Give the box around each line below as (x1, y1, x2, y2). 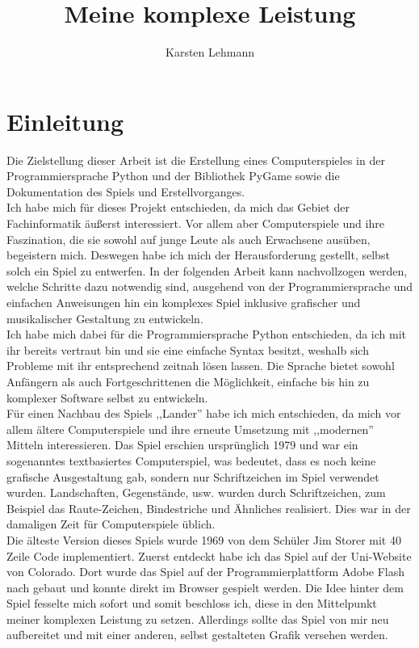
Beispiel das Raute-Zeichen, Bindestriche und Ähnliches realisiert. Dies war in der (6, 499, 411, 516)
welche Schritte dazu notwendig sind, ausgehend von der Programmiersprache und (6, 278, 413, 295)
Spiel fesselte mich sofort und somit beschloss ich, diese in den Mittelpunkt (6, 595, 377, 612)
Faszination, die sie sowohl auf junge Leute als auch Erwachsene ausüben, (6, 230, 371, 247)
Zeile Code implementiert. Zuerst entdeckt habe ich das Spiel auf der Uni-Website (6, 547, 412, 564)
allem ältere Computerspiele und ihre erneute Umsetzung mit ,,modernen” (6, 420, 374, 437)
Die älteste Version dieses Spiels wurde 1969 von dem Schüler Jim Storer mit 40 (6, 531, 401, 548)
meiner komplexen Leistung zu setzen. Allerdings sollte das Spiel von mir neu (6, 610, 389, 627)
